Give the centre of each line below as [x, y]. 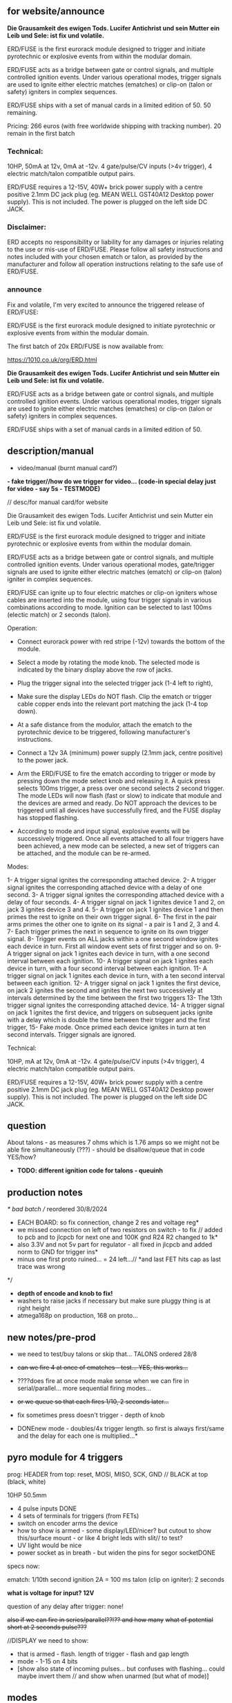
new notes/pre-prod [51, 1337]
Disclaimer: [27, 227]
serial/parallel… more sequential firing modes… [84, 1388]
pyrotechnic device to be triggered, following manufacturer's [104, 732]
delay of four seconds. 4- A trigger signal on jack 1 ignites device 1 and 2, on [116, 902]
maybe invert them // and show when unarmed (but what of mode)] [113, 1676]
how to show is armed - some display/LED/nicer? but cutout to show [114, 1531]
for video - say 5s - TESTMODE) [54, 488]
